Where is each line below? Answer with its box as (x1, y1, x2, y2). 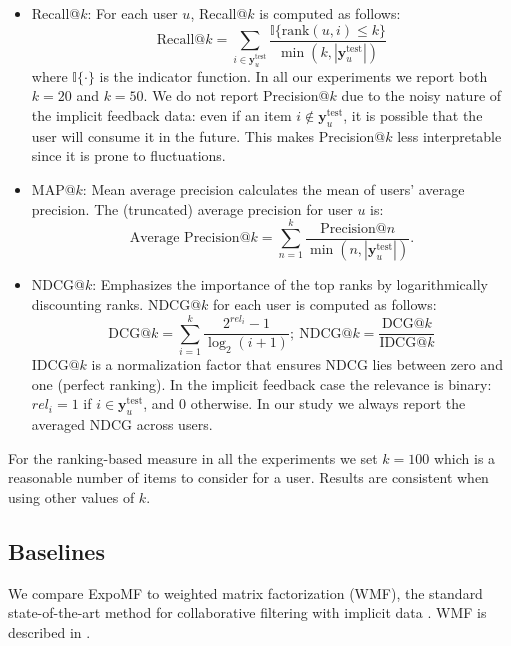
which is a (433, 447, 496, 468)
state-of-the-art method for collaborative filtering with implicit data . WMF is (8, 602, 487, 623)
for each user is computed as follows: (213, 294, 437, 315)
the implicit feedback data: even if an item (31, 105, 292, 126)
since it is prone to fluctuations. (31, 145, 226, 166)
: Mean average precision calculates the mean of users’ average (82, 179, 465, 200)
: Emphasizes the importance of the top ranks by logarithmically (92, 274, 488, 295)
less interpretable (397, 125, 502, 146)
